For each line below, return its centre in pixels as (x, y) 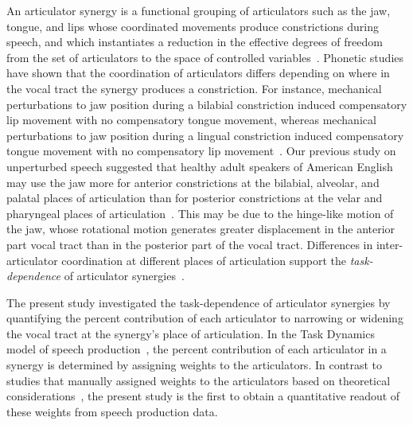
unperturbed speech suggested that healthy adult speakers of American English (200, 166)
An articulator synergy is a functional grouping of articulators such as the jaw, (199, 10)
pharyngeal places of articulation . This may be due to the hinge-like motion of (200, 213)
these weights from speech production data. (112, 411)
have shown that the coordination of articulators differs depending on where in (198, 73)
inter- (390, 244)
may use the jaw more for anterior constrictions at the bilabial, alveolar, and (193, 182)
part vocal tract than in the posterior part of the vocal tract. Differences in (190, 244)
